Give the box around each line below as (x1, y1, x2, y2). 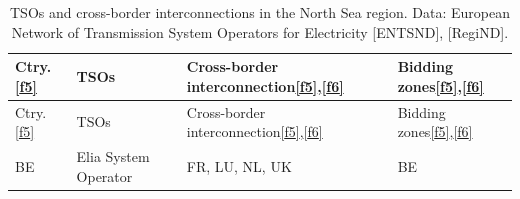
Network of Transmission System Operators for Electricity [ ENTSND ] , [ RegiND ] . (11, 21, 509, 42)
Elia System (76, 146, 150, 167)
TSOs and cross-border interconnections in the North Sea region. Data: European (10, 2, 510, 22)
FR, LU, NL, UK (186, 155, 292, 176)
